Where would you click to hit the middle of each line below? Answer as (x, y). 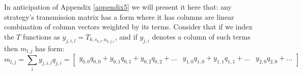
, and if (126, 36)
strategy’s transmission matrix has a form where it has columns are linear (119, 16)
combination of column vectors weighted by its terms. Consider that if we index (128, 27)
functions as (41, 36)
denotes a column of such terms (201, 36)
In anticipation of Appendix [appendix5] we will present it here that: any (118, 7)
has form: (50, 48)
